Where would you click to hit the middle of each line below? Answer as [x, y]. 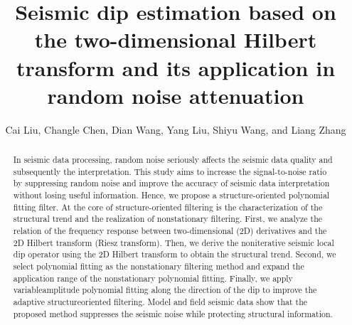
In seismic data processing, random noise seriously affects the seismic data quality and [173, 160]
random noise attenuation [176, 95]
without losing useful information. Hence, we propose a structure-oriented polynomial [171, 195]
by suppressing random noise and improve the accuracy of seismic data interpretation [171, 183]
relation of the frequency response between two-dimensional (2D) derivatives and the [170, 231]
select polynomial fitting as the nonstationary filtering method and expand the [159, 266]
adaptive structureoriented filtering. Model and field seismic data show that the [160, 301]
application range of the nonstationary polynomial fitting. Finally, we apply [153, 278]
